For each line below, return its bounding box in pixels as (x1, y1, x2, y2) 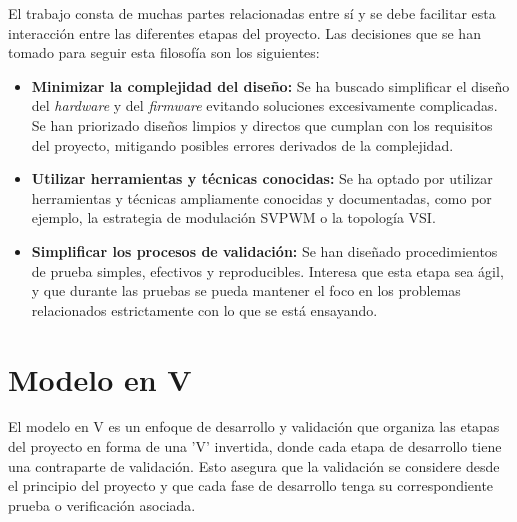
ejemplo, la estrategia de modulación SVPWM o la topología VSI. (31, 207, 436, 228)
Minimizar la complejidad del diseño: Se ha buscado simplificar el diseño (31, 75, 510, 96)
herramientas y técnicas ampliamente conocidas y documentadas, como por (31, 187, 492, 208)
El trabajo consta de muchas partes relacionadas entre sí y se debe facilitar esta (8, 3, 496, 23)
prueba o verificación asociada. (8, 494, 196, 515)
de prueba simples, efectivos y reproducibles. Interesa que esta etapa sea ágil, (31, 260, 504, 281)
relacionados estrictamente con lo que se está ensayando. (31, 299, 378, 320)
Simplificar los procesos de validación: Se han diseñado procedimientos (31, 240, 498, 261)
